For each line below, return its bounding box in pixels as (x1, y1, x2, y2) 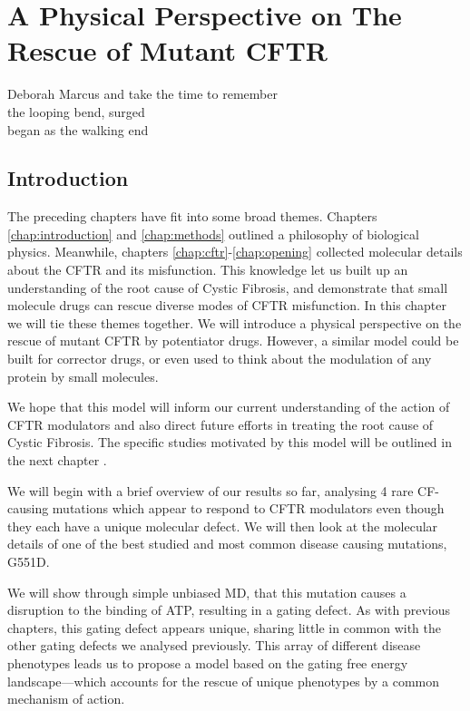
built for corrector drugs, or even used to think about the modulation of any (7, 349, 432, 368)
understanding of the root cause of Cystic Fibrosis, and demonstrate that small (7, 278, 448, 297)
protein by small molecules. (7, 366, 159, 385)
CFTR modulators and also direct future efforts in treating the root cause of (7, 414, 434, 433)
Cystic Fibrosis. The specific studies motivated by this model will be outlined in (7, 433, 452, 452)
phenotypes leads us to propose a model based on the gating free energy (7, 653, 408, 672)
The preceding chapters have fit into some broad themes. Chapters (7, 207, 377, 226)
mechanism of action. (7, 689, 125, 708)
